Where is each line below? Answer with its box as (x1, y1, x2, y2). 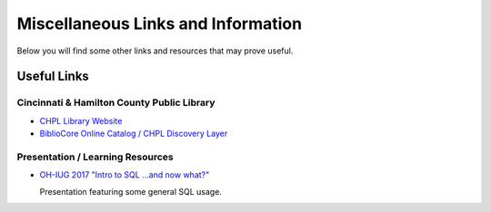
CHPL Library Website (39, 115, 123, 126)
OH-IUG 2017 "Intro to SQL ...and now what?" (39, 169, 210, 180)
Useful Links (16, 69, 90, 84)
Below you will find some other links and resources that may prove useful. (16, 45, 294, 56)
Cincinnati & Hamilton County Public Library (16, 96, 215, 109)
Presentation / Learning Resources (16, 150, 174, 163)
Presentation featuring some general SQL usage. (39, 186, 223, 197)
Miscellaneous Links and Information (16, 14, 303, 34)
